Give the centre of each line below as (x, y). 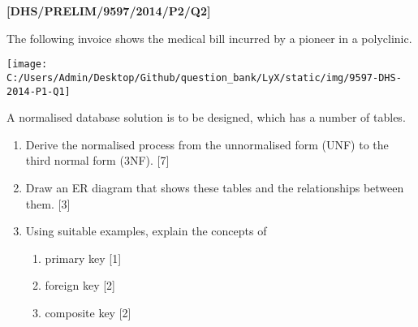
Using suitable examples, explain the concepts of (146, 231)
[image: (27, 65)
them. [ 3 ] (48, 203)
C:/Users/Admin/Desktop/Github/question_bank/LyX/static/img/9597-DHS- (204, 77)
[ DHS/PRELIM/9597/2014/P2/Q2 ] (109, 11)
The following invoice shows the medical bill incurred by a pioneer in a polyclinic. (209, 38)
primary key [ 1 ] (83, 258)
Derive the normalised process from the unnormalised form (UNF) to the (207, 144)
